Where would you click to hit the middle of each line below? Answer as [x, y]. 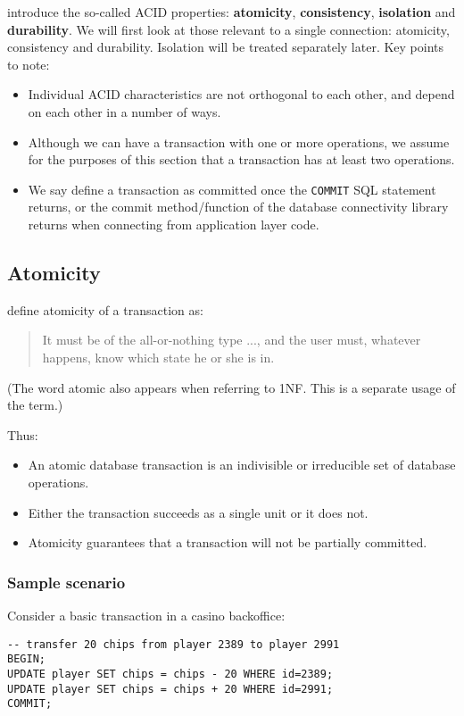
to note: [29, 64]
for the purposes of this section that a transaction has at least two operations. [241, 159]
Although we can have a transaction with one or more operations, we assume [239, 142]
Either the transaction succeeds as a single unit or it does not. [198, 512]
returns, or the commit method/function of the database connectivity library [238, 207]
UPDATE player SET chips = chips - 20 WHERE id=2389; [170, 674]
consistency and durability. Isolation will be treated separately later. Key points [226, 47]
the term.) [35, 405]
